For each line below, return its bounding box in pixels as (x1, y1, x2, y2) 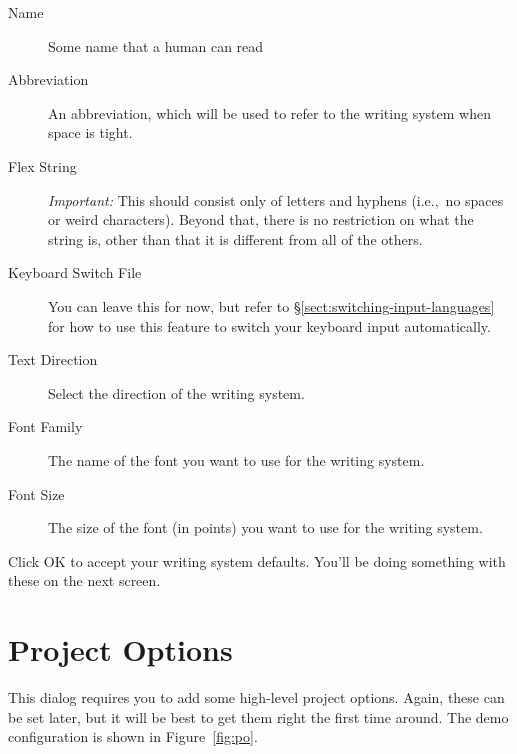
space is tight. (48, 122, 133, 143)
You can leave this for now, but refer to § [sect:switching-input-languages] (48, 295, 495, 316)
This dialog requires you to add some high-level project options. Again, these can (8, 687, 505, 707)
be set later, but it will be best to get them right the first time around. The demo (8, 706, 509, 727)
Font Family (8, 416, 83, 437)
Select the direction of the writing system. (48, 382, 305, 403)
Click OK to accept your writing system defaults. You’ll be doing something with (8, 550, 506, 571)
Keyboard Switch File (8, 262, 142, 283)
